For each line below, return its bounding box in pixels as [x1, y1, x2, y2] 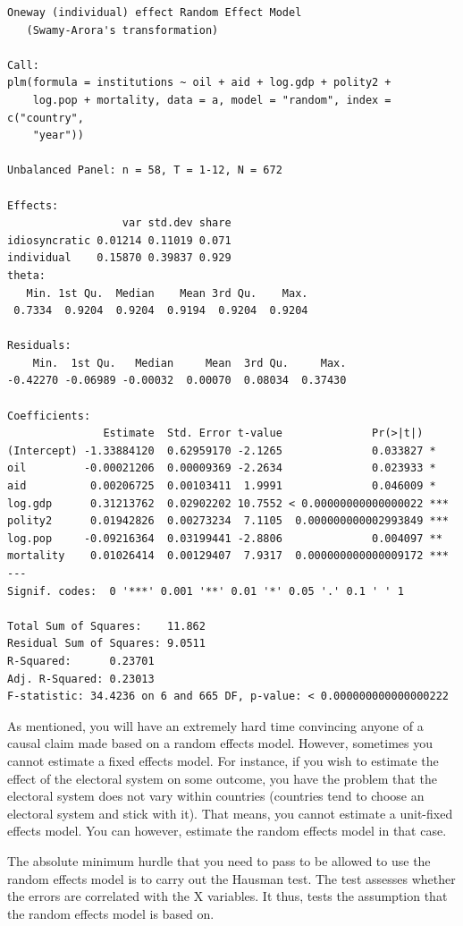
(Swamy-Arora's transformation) [26, 23, 219, 37]
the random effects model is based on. [7, 904, 215, 922]
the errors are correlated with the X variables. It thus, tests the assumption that [7, 887, 448, 905]
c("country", [7, 111, 84, 124]
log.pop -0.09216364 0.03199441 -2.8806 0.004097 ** [7, 531, 442, 545]
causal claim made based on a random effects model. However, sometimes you [7, 734, 433, 752]
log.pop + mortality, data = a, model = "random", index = [32, 93, 391, 106]
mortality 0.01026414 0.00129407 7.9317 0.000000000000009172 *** [7, 549, 449, 563]
